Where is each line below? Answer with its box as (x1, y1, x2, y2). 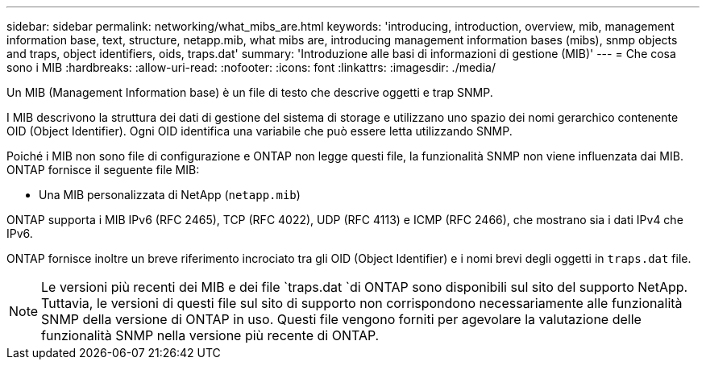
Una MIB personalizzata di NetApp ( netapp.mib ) (39, 188, 301, 202)
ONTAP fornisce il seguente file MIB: (6, 163, 200, 177)
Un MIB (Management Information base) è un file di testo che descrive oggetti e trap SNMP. (6, 85, 493, 99)
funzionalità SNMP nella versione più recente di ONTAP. (41, 327, 380, 343)
